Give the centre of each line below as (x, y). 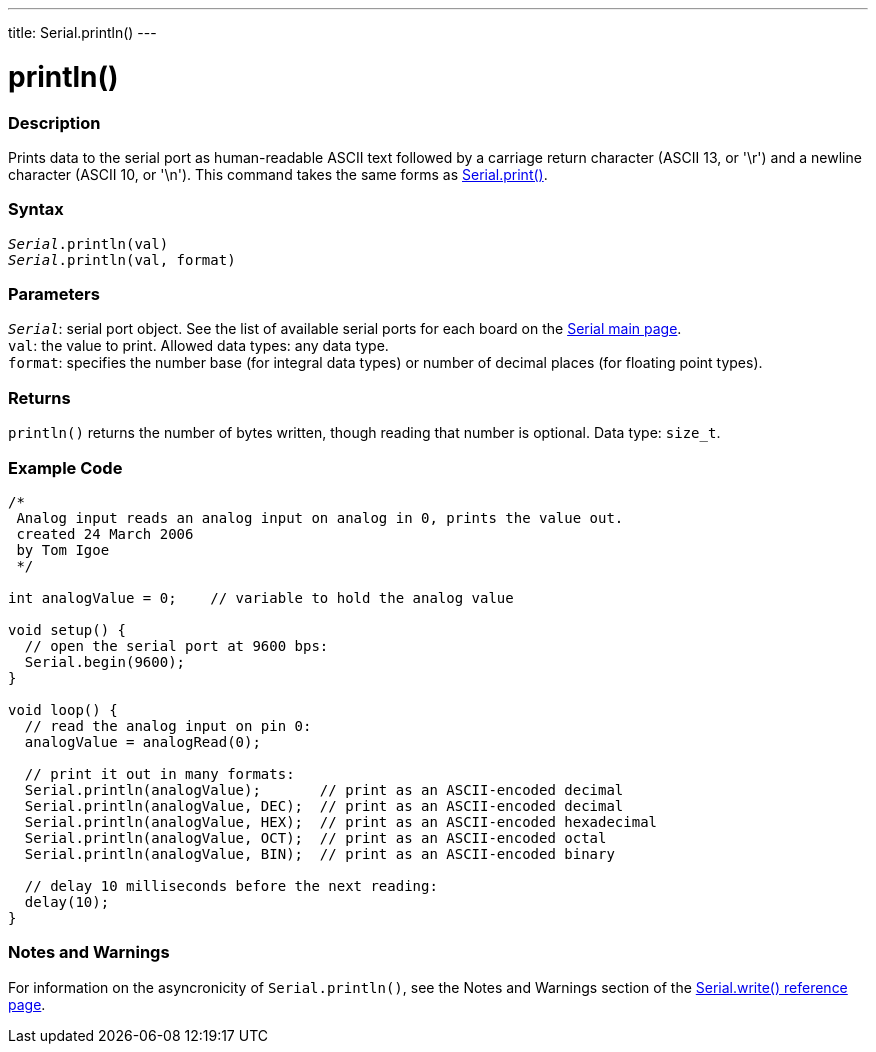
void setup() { (67, 629)
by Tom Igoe (63, 549)
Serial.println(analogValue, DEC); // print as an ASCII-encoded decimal (324, 805)
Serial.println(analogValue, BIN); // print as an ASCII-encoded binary (319, 853)
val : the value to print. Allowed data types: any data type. (198, 346)
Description (54, 122)
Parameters (54, 294)
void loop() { (63, 709)
